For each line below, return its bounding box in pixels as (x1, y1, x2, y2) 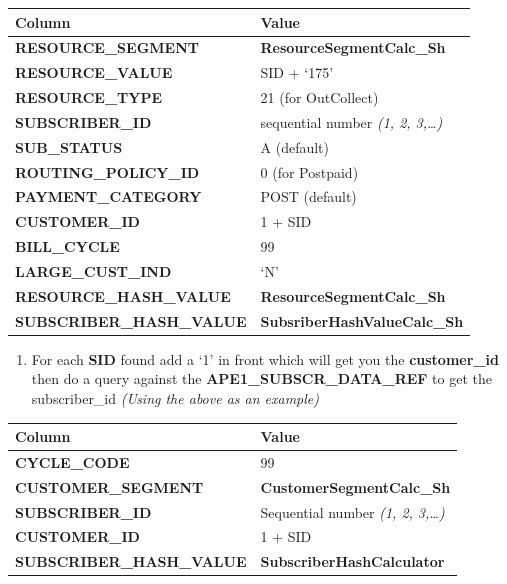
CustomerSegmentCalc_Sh (260, 476, 451, 497)
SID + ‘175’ (260, 62, 334, 83)
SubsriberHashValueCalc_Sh (260, 310, 464, 331)
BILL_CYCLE (15, 236, 120, 257)
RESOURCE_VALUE (15, 62, 173, 83)
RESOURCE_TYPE (15, 87, 163, 108)
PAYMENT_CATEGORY (15, 186, 202, 207)
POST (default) (260, 186, 357, 207)
